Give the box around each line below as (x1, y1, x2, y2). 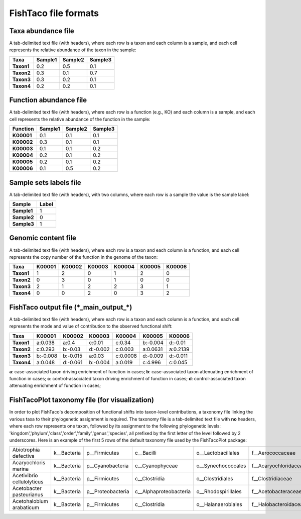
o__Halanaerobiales (196, 501, 243, 508)
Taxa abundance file (9, 27, 75, 35)
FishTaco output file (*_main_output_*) (9, 303, 132, 312)
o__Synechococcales (196, 462, 246, 469)
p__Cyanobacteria (86, 462, 129, 469)
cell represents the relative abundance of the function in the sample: (9, 116, 150, 122)
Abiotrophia (12, 446, 40, 453)
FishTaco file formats (9, 8, 99, 19)
